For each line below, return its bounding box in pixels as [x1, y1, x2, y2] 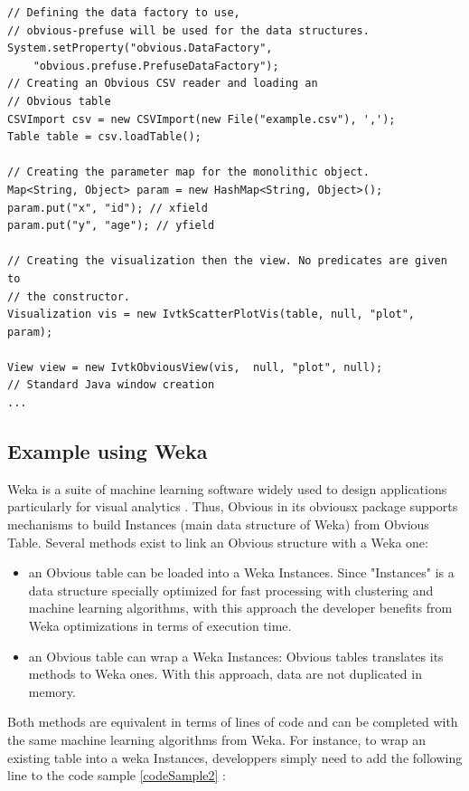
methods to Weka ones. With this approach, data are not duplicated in [28, 664, 422, 683]
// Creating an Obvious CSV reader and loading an [7, 77, 318, 91]
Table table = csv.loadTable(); [7, 130, 202, 144]
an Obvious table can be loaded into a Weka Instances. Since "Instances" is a [28, 563, 455, 582]
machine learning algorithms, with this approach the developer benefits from [28, 598, 453, 617]
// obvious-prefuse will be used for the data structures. [7, 24, 370, 37]
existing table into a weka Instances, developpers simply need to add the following [7, 748, 463, 767]
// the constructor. [7, 290, 131, 303]
